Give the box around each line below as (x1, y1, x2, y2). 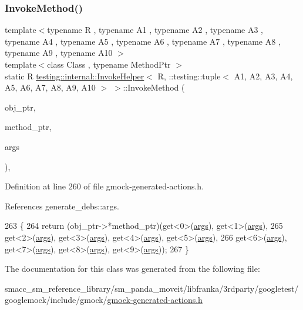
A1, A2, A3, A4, (234, 69, 293, 82)
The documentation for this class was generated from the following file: (5, 262, 260, 275)
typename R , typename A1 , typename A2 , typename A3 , (47, 24, 263, 36)
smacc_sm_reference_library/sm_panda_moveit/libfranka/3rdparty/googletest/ (5, 282, 299, 294)
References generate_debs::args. (5, 199, 119, 212)
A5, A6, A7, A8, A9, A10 (5, 81, 96, 94)
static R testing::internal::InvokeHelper (5, 69, 144, 82)
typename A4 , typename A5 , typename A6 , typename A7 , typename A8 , (5, 35, 281, 47)
